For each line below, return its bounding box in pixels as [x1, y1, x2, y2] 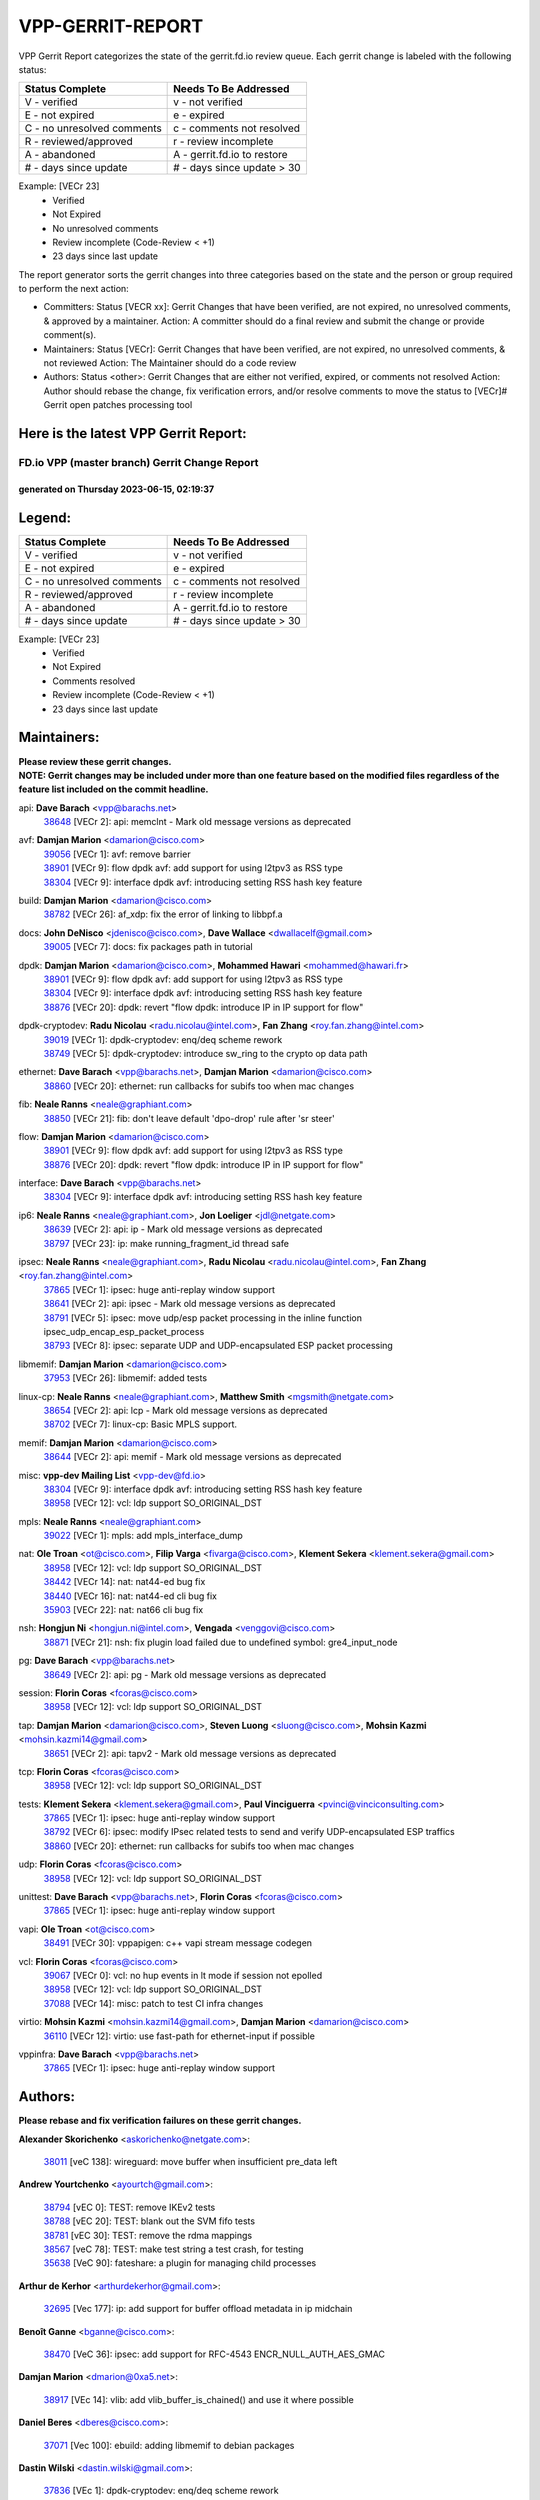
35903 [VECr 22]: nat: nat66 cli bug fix [43, 1604, 204, 1616]
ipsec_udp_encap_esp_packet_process [43, 1325, 205, 1337]
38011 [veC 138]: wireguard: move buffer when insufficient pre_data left [43, 2156, 338, 2168]
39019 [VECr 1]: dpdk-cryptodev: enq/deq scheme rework [43, 1033, 283, 1045]
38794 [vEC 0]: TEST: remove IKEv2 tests [43, 2201, 216, 2213]
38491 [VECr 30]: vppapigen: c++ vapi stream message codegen [43, 1937, 313, 1949]
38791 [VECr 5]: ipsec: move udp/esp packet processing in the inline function [43, 1311, 362, 1324]
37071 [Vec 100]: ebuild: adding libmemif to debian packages [43, 2439, 295, 2451]
